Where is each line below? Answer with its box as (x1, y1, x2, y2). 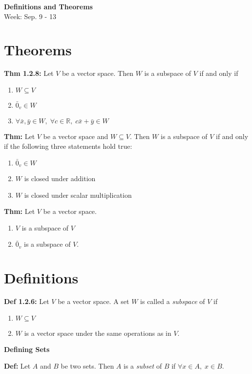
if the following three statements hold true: (4, 140, 132, 151)
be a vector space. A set (58, 296, 129, 306)
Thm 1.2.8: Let (4, 68, 54, 78)
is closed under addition (24, 173, 96, 183)
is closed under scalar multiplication (24, 189, 132, 200)
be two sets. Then (61, 360, 114, 371)
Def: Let (4, 360, 31, 371)
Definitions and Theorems (4, 1, 93, 11)
